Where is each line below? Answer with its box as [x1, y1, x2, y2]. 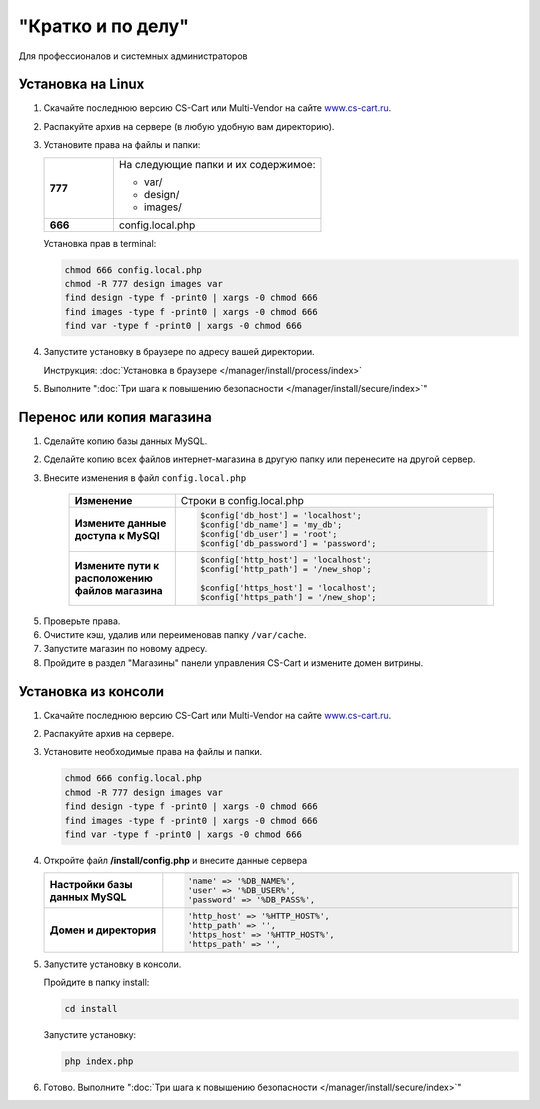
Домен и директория [49, 923, 157, 937]
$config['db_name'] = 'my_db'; [200, 519, 343, 530]
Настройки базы [49, 877, 133, 891]
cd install [64, 1003, 118, 1015]
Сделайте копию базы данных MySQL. [43, 435, 208, 447]
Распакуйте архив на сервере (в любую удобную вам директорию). [43, 120, 335, 132]
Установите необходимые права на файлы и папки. [43, 746, 263, 758]
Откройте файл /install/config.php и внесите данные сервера [43, 854, 308, 866]
